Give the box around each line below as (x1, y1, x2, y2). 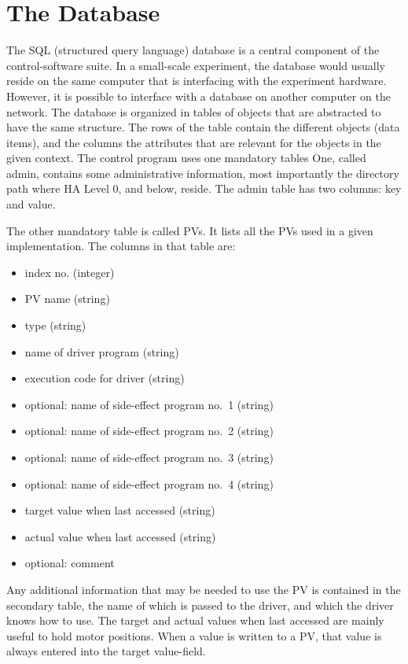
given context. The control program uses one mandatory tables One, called (6, 149, 366, 166)
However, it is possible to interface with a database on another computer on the (6, 87, 391, 104)
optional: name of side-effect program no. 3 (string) (24, 449, 274, 465)
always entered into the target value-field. (6, 643, 206, 659)
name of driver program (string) (24, 343, 179, 360)
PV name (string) (24, 290, 110, 307)
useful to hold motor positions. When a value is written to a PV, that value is (6, 627, 382, 644)
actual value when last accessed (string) (24, 528, 216, 544)
